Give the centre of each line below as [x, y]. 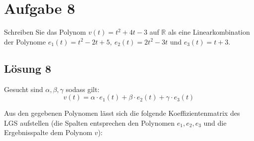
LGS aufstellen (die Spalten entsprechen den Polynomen [90, 122]
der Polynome [25, 41]
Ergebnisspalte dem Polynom [48, 132]
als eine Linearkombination [209, 32]
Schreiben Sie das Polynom [45, 32]
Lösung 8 [28, 68]
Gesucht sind [24, 89]
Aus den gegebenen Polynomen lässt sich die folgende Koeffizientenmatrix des [122, 113]
